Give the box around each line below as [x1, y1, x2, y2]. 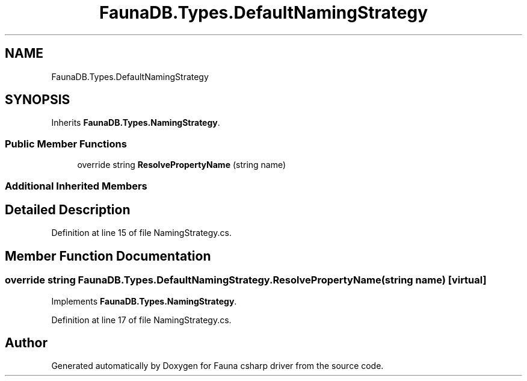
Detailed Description [5, 202, 131, 217]
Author [5, 335, 48, 351]
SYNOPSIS [5, 92, 70, 108]
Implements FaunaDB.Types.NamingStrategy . [51, 296, 237, 306]
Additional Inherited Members [5, 179, 147, 192]
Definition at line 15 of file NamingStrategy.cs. [51, 228, 232, 238]
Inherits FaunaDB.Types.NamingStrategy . [51, 117, 220, 128]
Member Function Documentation [5, 248, 211, 264]
